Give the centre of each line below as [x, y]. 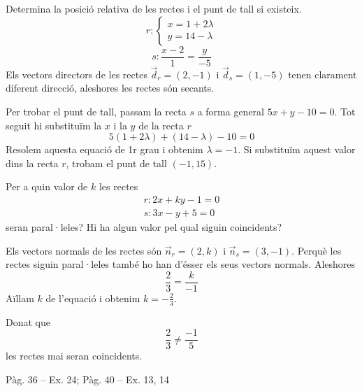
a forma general [231, 112]
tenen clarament [323, 74]
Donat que [28, 321]
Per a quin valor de [47, 186]
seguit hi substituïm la [54, 125]
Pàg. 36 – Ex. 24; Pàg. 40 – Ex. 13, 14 [88, 379]
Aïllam [20, 298]
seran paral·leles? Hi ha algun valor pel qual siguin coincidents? [144, 227]
